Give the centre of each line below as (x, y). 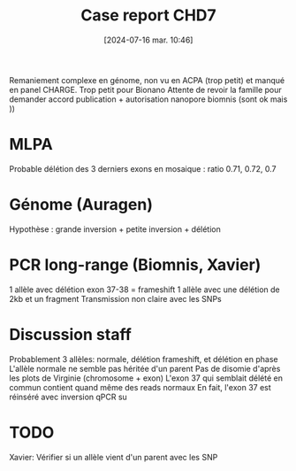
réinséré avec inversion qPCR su (68, 397)
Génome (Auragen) (81, 205)
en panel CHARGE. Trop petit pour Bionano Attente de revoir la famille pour (146, 89)
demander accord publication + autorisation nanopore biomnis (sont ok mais (148, 99)
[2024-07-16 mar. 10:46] (148, 40)
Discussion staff (71, 334)
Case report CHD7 (148, 15)
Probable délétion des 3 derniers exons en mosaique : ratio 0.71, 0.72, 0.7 (143, 168)
